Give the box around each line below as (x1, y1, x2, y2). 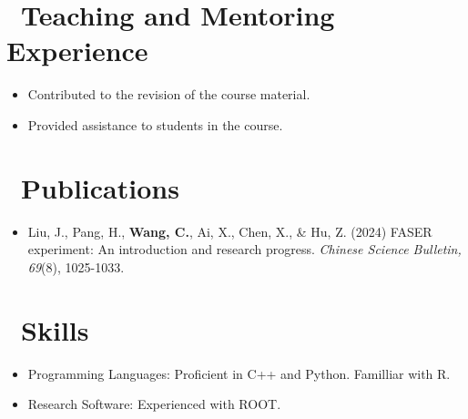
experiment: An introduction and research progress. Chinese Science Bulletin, (27, 240, 462, 259)
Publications (21, 169, 179, 206)
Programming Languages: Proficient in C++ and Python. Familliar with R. (27, 363, 451, 383)
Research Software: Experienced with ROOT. (27, 394, 281, 414)
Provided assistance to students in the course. (27, 115, 283, 134)
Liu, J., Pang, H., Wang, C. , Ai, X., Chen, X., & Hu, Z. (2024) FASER (27, 221, 432, 240)
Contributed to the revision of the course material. (27, 85, 310, 104)
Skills (21, 311, 89, 348)
